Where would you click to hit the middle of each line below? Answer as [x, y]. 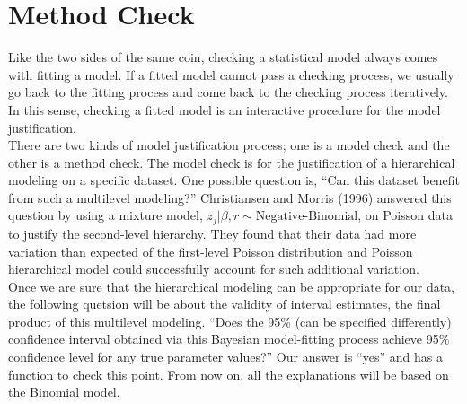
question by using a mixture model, [106, 215]
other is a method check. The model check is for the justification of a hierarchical [232, 162]
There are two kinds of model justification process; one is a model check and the [229, 145]
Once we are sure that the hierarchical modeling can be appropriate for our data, [232, 286]
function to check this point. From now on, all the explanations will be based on [229, 374]
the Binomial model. [64, 392]
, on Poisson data [405, 215]
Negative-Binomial [307, 217]
